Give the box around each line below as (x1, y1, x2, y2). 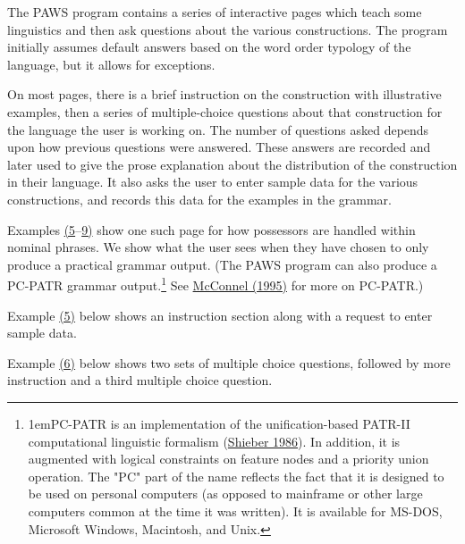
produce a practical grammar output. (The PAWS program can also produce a (7, 255, 437, 273)
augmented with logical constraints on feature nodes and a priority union (28, 449, 429, 468)
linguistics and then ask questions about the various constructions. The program (7, 20, 448, 38)
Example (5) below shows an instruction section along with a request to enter (7, 305, 433, 324)
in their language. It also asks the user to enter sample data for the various (7, 172, 418, 191)
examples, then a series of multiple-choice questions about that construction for (7, 102, 443, 121)
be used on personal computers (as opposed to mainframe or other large (28, 484, 423, 503)
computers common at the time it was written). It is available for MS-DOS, (28, 501, 443, 520)
